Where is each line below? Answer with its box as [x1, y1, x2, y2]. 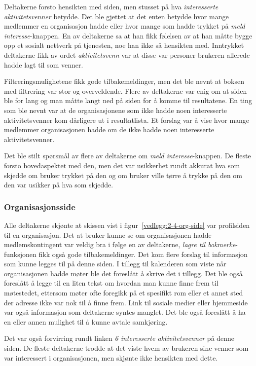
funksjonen [4, 249, 37, 259]
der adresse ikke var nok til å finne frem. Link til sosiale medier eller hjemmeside [4, 297, 248, 307]
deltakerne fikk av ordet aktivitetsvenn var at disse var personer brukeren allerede [4, 49, 250, 60]
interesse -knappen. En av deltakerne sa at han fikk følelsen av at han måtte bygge [4, 30, 253, 40]
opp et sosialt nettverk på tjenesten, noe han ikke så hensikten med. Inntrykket [4, 40, 244, 50]
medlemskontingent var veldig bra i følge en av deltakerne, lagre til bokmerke [4, 239, 236, 250]
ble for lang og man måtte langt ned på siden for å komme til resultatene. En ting [4, 95, 252, 106]
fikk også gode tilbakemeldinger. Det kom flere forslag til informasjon [38, 249, 248, 259]
